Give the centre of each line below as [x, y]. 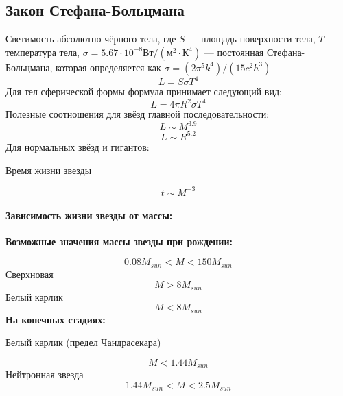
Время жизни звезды [49, 170]
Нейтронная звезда [45, 374]
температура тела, [43, 52]
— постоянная [234, 52]
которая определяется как [108, 67]
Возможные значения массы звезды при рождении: [119, 242]
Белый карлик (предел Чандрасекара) [83, 342]
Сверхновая [29, 274]
